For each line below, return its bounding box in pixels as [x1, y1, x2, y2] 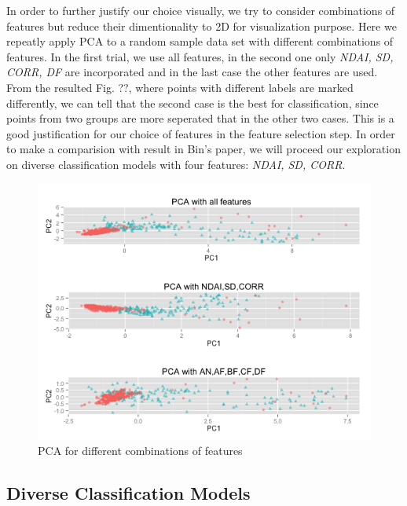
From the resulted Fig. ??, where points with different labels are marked [6, 79, 354, 95]
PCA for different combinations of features [38, 442, 243, 458]
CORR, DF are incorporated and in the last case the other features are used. [6, 64, 378, 80]
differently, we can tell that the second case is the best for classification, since [6, 94, 379, 111]
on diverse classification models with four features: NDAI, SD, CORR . [6, 156, 346, 172]
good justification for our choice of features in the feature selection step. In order [6, 125, 395, 141]
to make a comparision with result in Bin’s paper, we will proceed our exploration [6, 141, 401, 157]
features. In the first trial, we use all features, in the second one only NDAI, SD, [6, 48, 394, 64]
